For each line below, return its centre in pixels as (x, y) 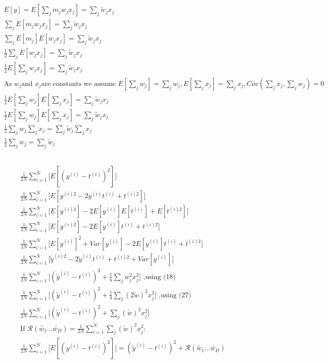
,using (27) (175, 295)
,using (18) (159, 277)
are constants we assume (78, 84)
